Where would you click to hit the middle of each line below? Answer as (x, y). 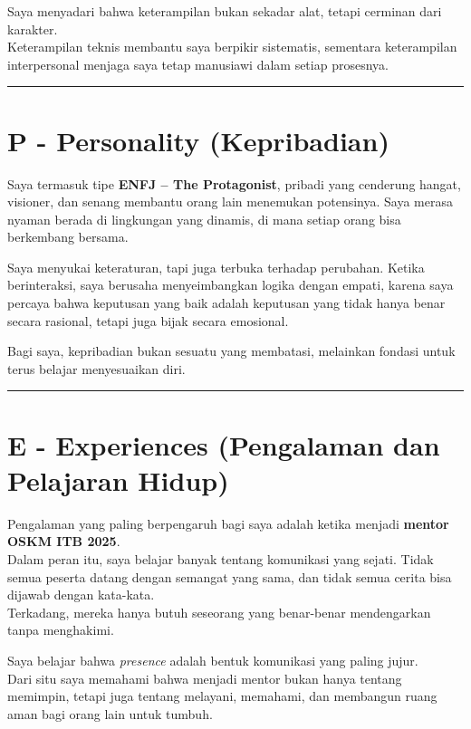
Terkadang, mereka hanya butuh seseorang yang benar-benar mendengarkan (219, 612)
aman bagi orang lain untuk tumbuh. (110, 713)
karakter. (33, 29)
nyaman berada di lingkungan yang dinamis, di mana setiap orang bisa (204, 219)
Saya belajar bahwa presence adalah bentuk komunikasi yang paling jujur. (213, 660)
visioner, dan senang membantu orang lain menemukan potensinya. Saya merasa (230, 201)
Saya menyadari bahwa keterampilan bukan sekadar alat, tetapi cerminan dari (225, 11)
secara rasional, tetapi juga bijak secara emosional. (148, 320)
